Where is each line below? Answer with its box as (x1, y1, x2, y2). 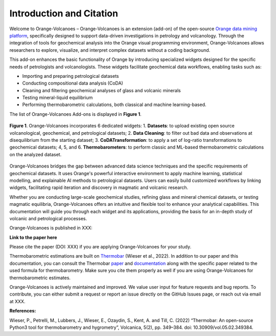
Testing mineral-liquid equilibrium (22, 95, 93, 101)
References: (9, 308, 36, 314)
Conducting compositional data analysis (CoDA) (22, 80, 124, 87)
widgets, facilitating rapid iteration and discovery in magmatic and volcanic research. (9, 184, 189, 191)
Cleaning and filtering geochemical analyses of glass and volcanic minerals (22, 87, 181, 93)
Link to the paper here (9, 234, 57, 240)
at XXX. (9, 298, 26, 304)
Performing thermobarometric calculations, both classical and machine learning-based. (22, 101, 206, 108)
